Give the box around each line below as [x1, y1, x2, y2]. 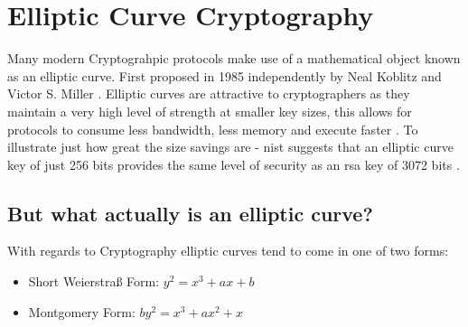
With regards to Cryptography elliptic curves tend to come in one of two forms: [7, 241, 449, 260]
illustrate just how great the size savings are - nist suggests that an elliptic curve [7, 137, 454, 156]
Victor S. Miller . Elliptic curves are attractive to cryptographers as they [7, 84, 410, 103]
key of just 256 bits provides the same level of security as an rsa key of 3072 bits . [7, 154, 460, 173]
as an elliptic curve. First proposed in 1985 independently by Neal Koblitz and [7, 66, 442, 85]
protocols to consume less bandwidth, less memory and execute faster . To [7, 119, 418, 138]
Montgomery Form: [28, 302, 136, 321]
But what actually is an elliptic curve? [7, 199, 373, 227]
